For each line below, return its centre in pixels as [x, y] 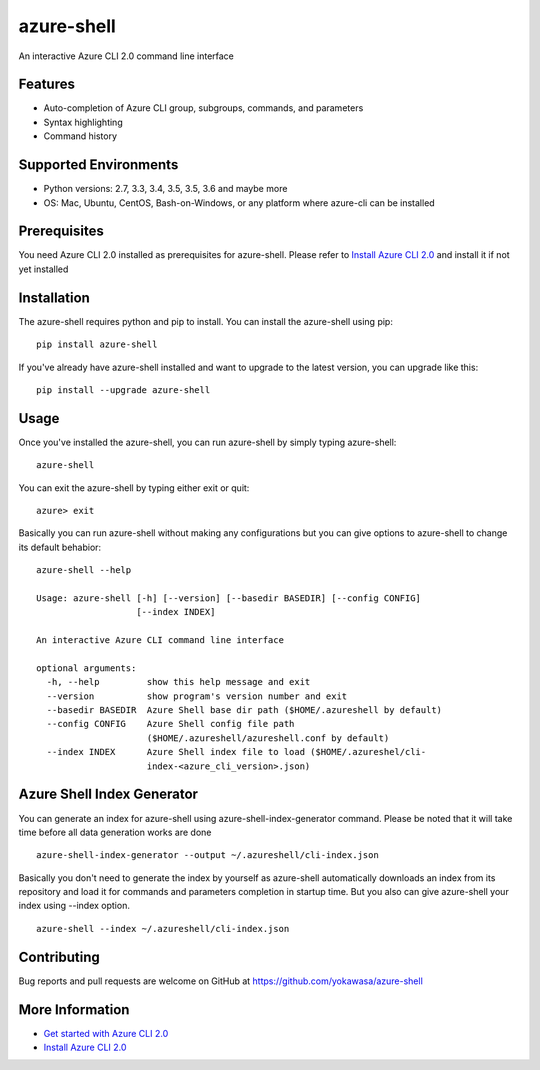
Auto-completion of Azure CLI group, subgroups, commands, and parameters [203, 108]
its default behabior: [60, 547]
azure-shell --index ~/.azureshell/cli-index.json [163, 928]
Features [46, 84]
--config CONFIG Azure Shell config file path [170, 724]
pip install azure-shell [97, 344]
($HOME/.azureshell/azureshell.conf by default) [268, 738]
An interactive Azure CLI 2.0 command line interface [126, 56]
